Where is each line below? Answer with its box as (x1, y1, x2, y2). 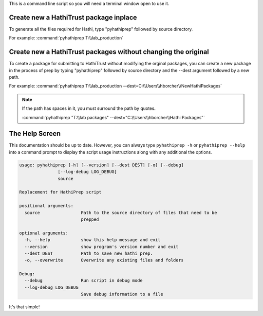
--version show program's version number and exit (24, 244, 179, 249)
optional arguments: (19, 230, 68, 236)
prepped (80, 216, 99, 222)
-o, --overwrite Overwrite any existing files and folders (24, 258, 184, 263)
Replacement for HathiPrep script (19, 190, 102, 195)
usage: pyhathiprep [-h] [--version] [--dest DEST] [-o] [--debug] (19, 162, 184, 168)
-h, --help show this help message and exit (24, 237, 161, 243)
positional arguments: (19, 203, 74, 209)
